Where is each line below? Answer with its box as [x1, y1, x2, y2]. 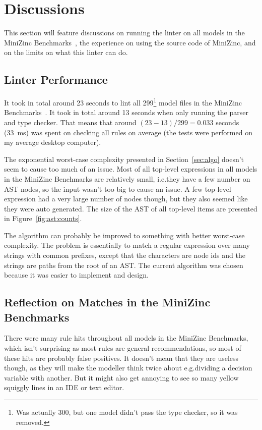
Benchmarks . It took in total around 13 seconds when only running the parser [4, 107, 248, 118]
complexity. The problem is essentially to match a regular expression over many [4, 240, 250, 250]
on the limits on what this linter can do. [4, 47, 128, 58]
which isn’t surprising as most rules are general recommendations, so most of [4, 343, 241, 353]
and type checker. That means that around [4, 117, 137, 127]
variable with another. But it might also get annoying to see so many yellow [4, 372, 239, 383]
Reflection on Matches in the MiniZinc [4, 294, 211, 310]
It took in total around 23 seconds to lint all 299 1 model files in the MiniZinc [4, 96, 242, 107]
